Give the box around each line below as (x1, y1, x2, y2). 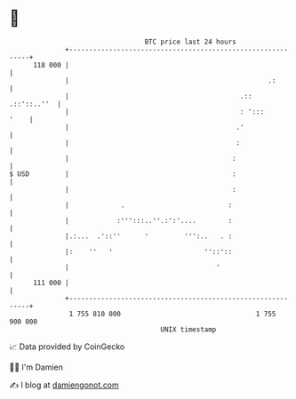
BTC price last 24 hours (144, 37, 237, 46)
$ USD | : (9, 169, 237, 179)
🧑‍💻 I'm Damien (9, 362, 64, 372)
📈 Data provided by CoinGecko (9, 341, 125, 352)
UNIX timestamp (160, 324, 217, 334)
